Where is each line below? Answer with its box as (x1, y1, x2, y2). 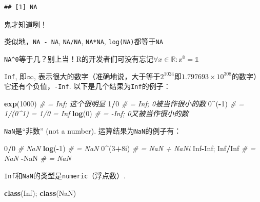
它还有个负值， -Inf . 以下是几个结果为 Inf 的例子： (4, 81, 171, 91)
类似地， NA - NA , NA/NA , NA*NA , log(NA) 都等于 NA (4, 36, 163, 47)
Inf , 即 (4, 70, 27, 81)
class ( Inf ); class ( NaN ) (4, 187, 76, 198)
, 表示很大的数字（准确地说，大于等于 (34, 70, 161, 81)
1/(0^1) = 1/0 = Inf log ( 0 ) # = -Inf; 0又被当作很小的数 (4, 108, 189, 119)
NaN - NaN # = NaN (4, 153, 71, 163)
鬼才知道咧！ (4, 19, 47, 29)
